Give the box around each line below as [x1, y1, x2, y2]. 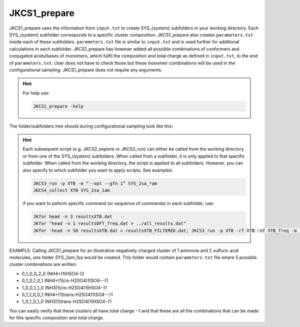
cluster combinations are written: [9, 261, 77, 267]
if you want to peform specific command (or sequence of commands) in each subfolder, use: [22, 200, 214, 206]
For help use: [22, 90, 50, 96]
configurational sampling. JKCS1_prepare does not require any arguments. [9, 66, 162, 72]
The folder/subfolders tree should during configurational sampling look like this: [9, 123, 173, 129]
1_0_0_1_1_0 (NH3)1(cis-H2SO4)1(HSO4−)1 [21, 284, 107, 290]
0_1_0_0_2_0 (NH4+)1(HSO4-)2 [21, 270, 84, 276]
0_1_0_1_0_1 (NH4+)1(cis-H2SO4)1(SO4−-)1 [21, 277, 108, 283]
